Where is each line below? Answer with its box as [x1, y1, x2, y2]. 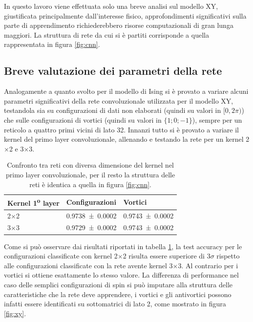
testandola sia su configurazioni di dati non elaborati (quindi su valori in [4, 105, 221, 115]
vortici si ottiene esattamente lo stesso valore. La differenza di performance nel [4, 270, 239, 280]
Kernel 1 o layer [7, 196, 60, 208]
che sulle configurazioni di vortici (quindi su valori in [4, 114, 162, 125]
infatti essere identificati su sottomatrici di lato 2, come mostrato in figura [4, 299, 226, 309]
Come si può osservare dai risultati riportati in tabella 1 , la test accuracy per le [4, 241, 242, 251]
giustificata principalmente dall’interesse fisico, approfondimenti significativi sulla [4, 10, 247, 21]
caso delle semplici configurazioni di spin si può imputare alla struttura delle [4, 279, 233, 289]
